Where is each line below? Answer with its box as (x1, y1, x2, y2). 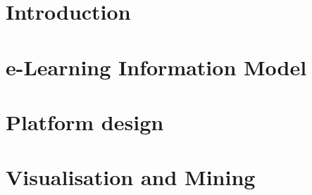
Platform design (6, 107, 164, 136)
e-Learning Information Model (6, 52, 307, 81)
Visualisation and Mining (6, 163, 256, 191)
